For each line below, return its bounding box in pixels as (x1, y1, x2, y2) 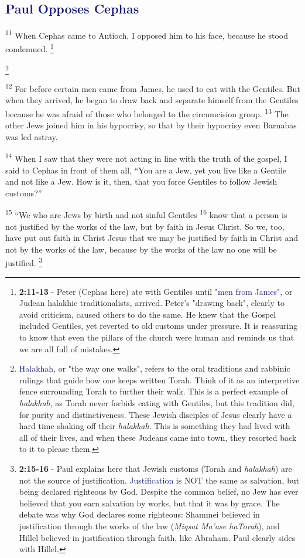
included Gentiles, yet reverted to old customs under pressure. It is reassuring (19, 319, 298, 332)
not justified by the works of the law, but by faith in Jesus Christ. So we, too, (5, 220, 285, 232)
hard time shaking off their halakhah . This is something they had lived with (19, 420, 290, 432)
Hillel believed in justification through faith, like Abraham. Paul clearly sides (19, 531, 296, 543)
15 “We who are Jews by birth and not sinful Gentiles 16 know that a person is (5, 207, 287, 220)
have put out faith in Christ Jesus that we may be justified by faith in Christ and (5, 232, 299, 244)
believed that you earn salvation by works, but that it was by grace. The (19, 496, 280, 509)
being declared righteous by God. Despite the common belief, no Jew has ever (19, 485, 299, 498)
